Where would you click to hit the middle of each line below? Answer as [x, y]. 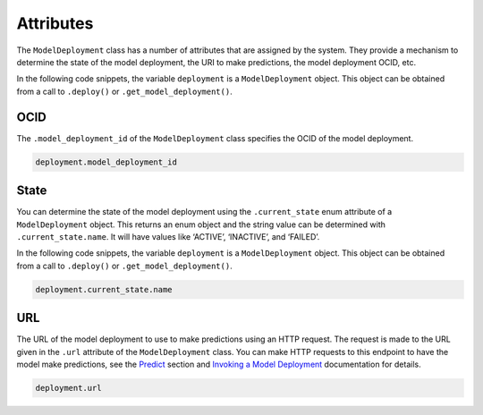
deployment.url [68, 388]
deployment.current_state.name [104, 289]
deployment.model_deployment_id [106, 162]
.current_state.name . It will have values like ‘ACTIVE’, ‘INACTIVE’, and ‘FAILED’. [168, 236]
